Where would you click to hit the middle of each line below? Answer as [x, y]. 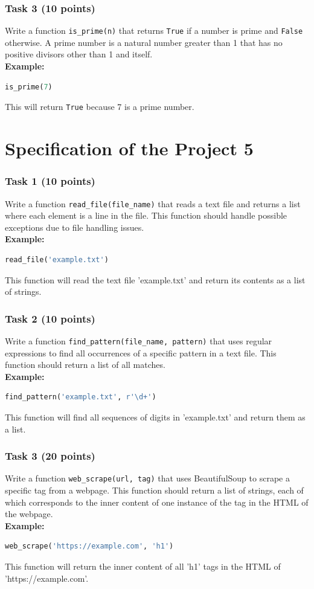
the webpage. [29, 514]
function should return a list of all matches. [85, 365]
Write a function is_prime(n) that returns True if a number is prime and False [154, 31]
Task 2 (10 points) [50, 318]
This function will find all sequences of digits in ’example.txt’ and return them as [155, 417]
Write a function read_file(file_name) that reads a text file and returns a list [153, 203]
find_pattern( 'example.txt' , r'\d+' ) [81, 397]
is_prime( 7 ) [29, 87]
